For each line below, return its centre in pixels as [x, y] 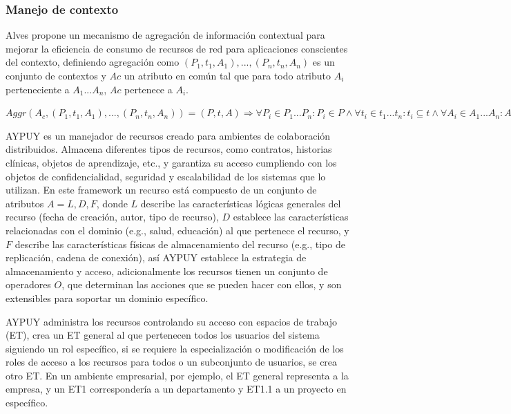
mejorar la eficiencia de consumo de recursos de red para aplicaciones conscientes [177, 48]
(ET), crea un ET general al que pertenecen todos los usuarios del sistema [163, 335]
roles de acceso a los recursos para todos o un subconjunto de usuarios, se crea [172, 362]
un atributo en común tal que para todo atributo [228, 75]
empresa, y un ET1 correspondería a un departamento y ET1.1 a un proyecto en [176, 389]
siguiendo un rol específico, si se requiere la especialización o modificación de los [175, 348]
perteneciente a [38, 89]
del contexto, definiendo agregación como [93, 62]
